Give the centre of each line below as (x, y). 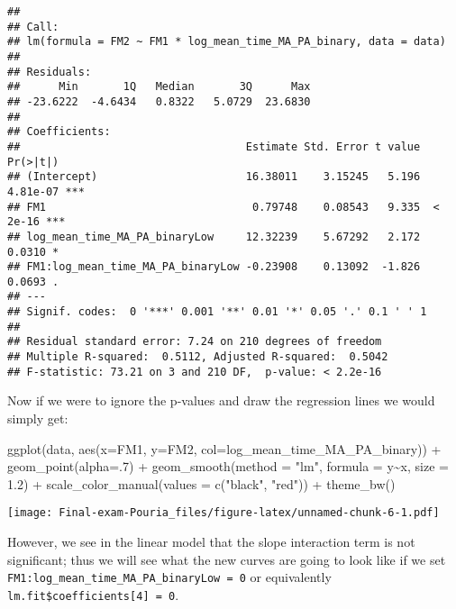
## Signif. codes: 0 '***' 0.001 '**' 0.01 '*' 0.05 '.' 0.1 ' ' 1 (217, 312)
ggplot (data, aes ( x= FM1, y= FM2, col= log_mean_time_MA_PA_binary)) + (224, 448)
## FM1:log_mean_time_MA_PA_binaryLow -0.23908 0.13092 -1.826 (214, 267)
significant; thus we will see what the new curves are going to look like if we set (227, 559)
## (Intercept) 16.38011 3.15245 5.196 (214, 177)
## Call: (33, 27)
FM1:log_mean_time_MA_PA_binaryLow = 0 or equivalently (169, 577)
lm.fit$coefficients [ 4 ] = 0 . (93, 594)
